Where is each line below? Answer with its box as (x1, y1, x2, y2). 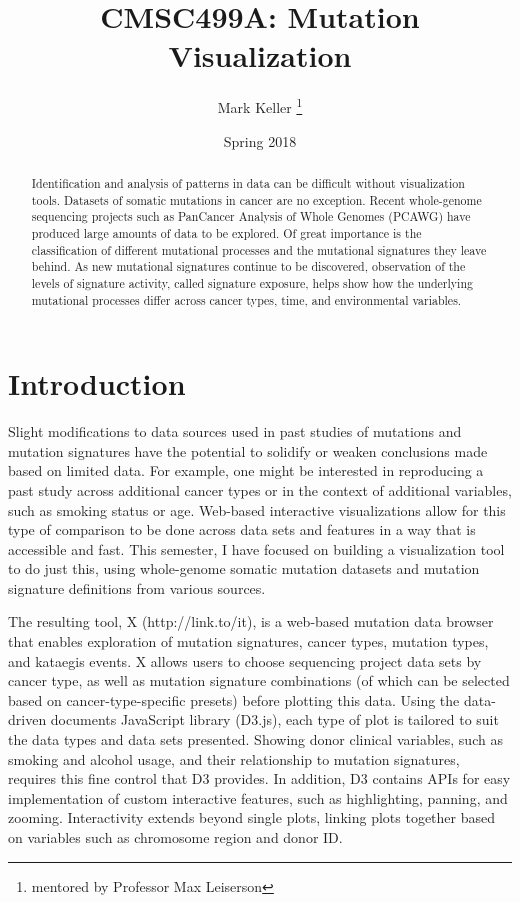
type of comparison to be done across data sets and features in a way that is (8, 519, 476, 540)
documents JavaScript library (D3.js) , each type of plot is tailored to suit (50, 709, 499, 730)
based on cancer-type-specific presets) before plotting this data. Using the (8, 689, 460, 710)
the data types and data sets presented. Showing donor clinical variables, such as (8, 729, 503, 750)
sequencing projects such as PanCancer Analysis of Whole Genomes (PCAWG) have (31, 208, 471, 225)
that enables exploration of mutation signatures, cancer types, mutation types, (8, 631, 489, 652)
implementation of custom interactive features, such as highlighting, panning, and (8, 787, 508, 808)
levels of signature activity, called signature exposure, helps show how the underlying (31, 274, 473, 291)
